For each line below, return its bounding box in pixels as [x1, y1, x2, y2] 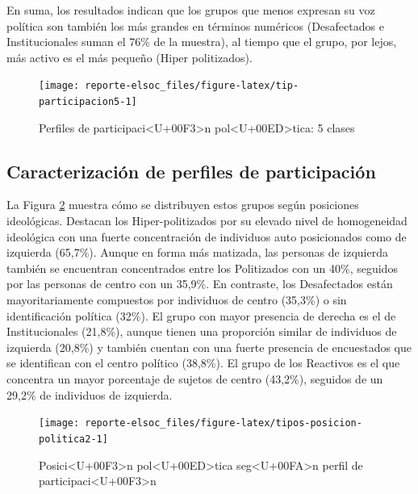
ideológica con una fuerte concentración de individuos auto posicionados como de [6, 228, 407, 245]
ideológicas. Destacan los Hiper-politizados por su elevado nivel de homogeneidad [6, 212, 408, 229]
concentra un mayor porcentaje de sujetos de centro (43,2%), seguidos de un [6, 370, 383, 387]
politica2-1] [39, 433, 108, 445]
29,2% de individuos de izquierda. [6, 386, 173, 403]
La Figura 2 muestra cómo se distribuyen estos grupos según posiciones [6, 196, 359, 213]
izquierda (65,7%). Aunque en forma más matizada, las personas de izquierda [6, 244, 388, 261]
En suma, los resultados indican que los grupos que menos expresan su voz [6, 2, 375, 18]
